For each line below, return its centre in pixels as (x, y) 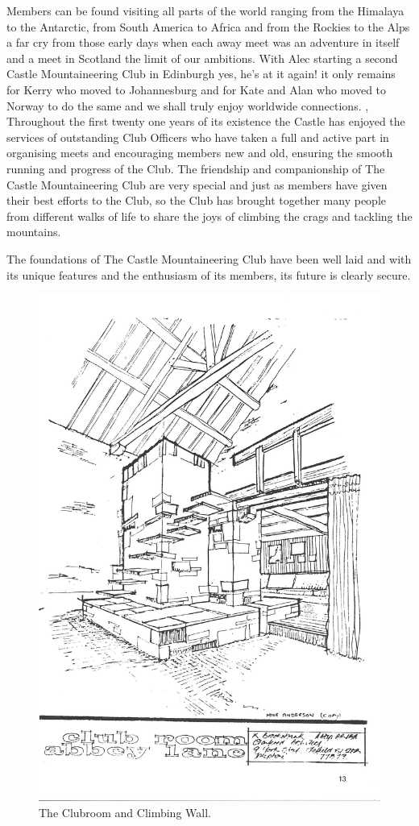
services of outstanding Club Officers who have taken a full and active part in (198, 137)
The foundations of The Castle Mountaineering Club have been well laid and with (209, 258)
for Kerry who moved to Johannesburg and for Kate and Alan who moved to (197, 89)
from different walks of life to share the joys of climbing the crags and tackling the (209, 216)
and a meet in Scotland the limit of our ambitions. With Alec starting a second (202, 58)
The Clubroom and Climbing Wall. (125, 812)
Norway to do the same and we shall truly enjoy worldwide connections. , (188, 105)
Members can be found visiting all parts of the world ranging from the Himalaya (205, 10)
